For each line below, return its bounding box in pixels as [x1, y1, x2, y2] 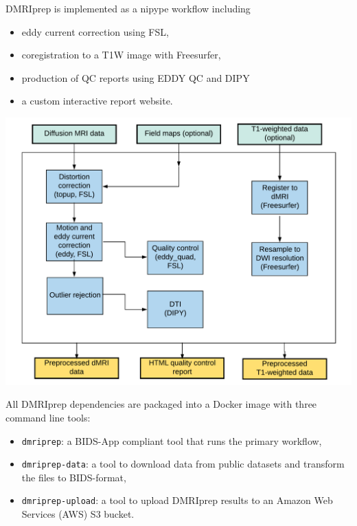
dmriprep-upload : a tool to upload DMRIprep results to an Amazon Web [21, 493, 333, 507]
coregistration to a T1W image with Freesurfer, [21, 47, 221, 62]
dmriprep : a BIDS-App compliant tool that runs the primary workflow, [21, 433, 322, 448]
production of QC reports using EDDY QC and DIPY [21, 70, 250, 85]
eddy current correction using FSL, [21, 24, 169, 39]
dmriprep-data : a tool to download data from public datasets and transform [21, 457, 345, 471]
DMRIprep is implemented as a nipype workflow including [5, 1, 251, 15]
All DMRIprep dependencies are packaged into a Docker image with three [5, 397, 317, 411]
